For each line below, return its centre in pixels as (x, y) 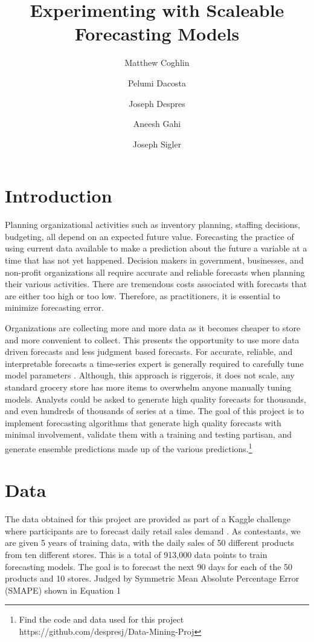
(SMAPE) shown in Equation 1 (63, 590)
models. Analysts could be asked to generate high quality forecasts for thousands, (155, 399)
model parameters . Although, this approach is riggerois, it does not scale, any (150, 375)
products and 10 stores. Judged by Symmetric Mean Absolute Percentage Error (152, 578)
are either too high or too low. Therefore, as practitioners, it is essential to (143, 295)
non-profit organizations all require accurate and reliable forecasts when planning (155, 272)
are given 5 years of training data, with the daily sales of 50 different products (149, 543)
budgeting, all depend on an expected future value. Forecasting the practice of (149, 236)
